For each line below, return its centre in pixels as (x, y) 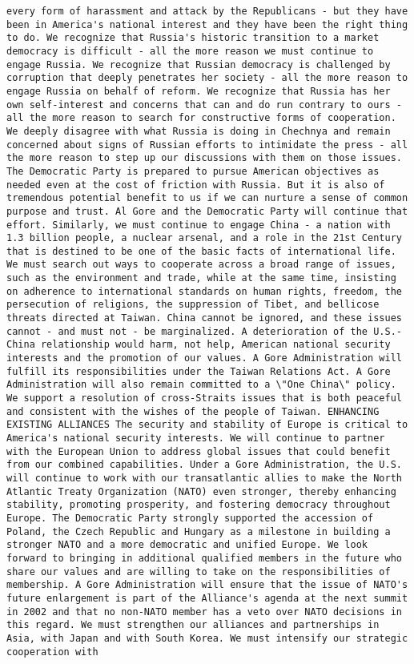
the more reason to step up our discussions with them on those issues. (204, 158)
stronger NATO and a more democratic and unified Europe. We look (187, 545)
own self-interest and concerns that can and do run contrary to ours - (204, 105)
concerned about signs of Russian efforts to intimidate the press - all (207, 145)
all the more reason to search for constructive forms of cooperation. (201, 118)
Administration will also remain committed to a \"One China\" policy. (201, 385)
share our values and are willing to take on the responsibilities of (199, 571)
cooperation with (52, 652)
